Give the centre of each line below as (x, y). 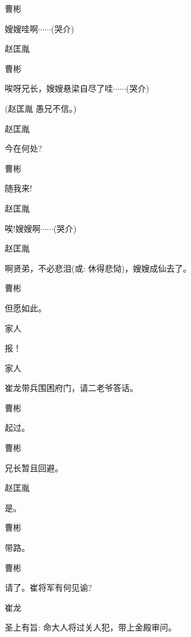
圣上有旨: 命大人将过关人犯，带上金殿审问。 (91, 627)
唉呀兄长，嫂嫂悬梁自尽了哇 (59, 88)
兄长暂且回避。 (34, 467)
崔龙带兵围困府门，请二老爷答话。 (71, 388)
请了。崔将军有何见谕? (48, 587)
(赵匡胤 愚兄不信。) (41, 108)
